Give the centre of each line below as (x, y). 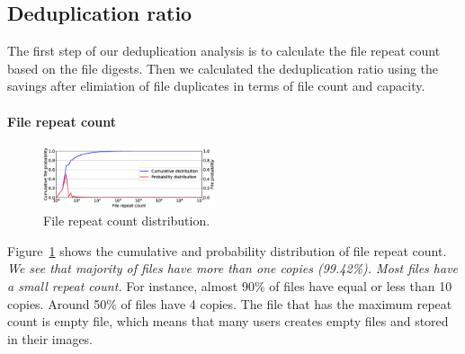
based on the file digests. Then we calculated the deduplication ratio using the (223, 68)
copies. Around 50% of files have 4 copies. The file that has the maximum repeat (230, 303)
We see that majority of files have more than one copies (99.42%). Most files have (233, 268)
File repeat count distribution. (127, 221)
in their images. (50, 338)
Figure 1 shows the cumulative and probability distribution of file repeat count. (227, 250)
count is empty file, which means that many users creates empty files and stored (228, 321)
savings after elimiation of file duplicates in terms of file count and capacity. (216, 86)
